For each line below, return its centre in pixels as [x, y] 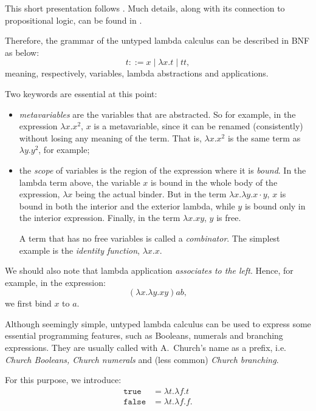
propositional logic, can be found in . [74, 20]
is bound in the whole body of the [214, 182]
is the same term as [264, 138]
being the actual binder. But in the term [151, 194]
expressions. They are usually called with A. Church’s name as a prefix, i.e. [146, 348]
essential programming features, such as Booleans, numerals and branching [144, 335]
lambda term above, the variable [80, 182]
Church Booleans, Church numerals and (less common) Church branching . [142, 359]
